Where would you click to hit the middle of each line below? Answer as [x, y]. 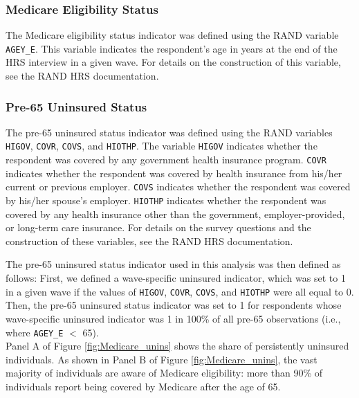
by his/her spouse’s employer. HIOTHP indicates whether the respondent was [166, 200]
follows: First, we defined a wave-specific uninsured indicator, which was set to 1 [176, 278]
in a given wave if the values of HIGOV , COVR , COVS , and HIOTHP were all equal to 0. [180, 291]
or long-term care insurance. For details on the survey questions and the [158, 227]
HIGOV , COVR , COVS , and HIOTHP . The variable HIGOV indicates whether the [162, 146]
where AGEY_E [35, 332]
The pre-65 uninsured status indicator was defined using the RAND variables [169, 132]
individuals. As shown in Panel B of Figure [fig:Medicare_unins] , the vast [162, 359]
